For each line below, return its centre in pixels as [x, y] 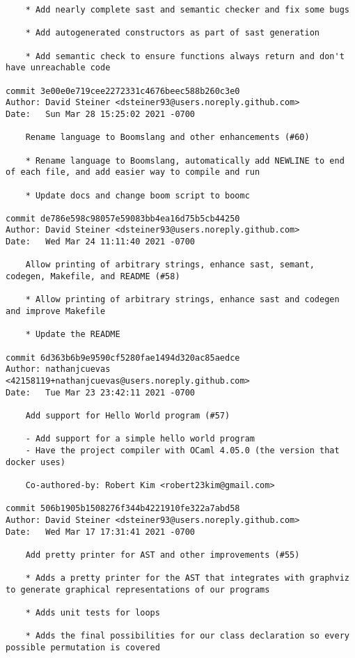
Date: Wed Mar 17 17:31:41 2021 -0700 [101, 532]
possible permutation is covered [83, 648]
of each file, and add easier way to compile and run [133, 172]
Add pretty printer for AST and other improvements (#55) [163, 555]
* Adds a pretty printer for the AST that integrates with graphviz [187, 578]
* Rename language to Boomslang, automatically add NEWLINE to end [185, 160]
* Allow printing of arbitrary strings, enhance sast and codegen [182, 300]
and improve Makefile [56, 312]
